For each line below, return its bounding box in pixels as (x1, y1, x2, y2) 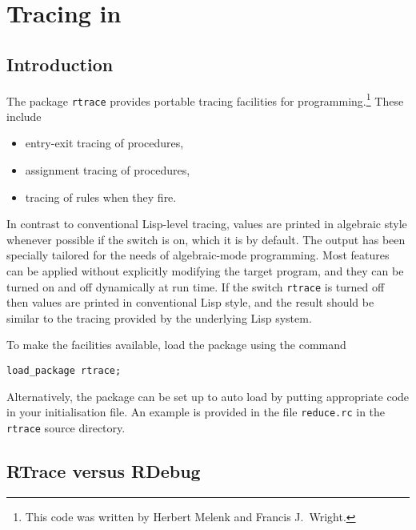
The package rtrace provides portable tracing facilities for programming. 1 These (6, 90, 404, 109)
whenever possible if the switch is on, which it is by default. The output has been (6, 231, 406, 247)
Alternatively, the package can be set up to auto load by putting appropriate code (6, 387, 410, 404)
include (6, 107, 42, 124)
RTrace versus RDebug (6, 459, 201, 484)
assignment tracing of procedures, (25, 162, 190, 179)
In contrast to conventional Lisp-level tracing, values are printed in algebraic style (6, 215, 407, 232)
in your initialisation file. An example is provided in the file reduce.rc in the (6, 404, 386, 420)
